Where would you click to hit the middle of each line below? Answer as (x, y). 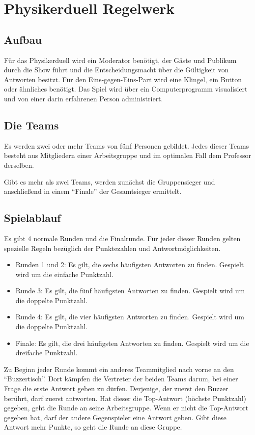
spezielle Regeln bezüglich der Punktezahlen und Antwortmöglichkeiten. (112, 248)
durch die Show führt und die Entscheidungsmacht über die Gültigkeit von (116, 70)
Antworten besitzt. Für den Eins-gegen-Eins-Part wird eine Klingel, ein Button (123, 79)
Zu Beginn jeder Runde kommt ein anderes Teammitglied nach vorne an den (119, 369)
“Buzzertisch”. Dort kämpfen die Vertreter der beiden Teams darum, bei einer (121, 379)
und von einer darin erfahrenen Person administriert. (84, 98)
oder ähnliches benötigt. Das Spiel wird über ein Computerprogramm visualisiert (126, 89)
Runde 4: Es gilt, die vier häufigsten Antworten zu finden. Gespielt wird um (130, 317)
